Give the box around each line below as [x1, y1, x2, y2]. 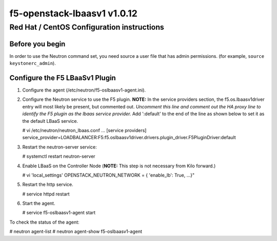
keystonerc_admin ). [9, 60, 56, 67]
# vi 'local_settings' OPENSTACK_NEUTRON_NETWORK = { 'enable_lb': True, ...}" [22, 172, 195, 178]
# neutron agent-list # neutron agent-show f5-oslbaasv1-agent [9, 228, 143, 235]
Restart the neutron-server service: [22, 144, 97, 150]
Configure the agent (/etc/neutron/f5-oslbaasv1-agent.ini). [22, 87, 146, 93]
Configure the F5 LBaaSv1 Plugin [9, 73, 116, 82]
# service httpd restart [22, 191, 70, 197]
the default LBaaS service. [22, 118, 78, 124]
